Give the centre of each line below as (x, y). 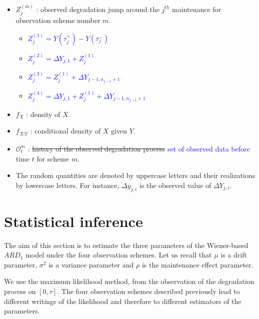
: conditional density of (65, 131)
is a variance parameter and (91, 264)
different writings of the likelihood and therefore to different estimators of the (123, 301)
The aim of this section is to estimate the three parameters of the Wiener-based (126, 245)
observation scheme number (58, 20)
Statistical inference (73, 221)
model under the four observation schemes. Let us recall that (119, 255)
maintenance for (197, 9)
